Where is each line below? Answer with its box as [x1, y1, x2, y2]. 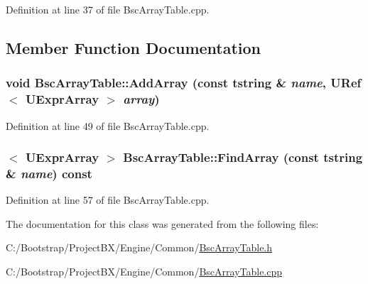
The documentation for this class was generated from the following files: [6, 216, 319, 231]
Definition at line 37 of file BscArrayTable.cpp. [6, 2, 210, 16]
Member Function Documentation [6, 36, 261, 58]
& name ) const [6, 164, 92, 182]
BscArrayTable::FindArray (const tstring [123, 148, 363, 166]
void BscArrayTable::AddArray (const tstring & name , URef [6, 74, 362, 92]
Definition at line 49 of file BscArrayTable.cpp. [6, 118, 210, 133]
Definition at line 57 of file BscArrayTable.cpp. [6, 192, 210, 207]
